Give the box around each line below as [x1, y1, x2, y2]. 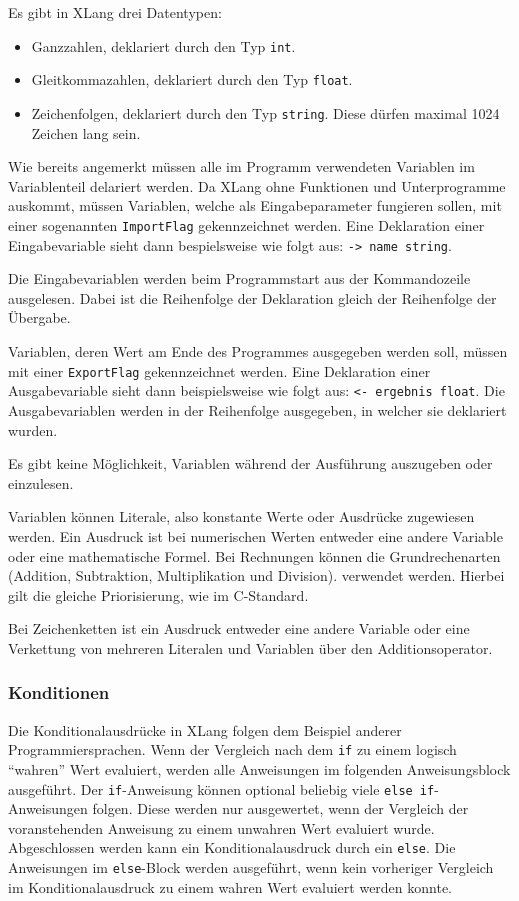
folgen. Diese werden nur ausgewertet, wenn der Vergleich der [92, 798, 469, 819]
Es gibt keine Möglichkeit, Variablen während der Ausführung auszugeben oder [8, 453, 493, 474]
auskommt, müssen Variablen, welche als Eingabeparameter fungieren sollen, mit [8, 195, 502, 216]
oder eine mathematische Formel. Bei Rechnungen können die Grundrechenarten [8, 545, 501, 566]
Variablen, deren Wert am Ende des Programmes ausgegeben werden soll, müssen [8, 341, 508, 362]
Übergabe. [8, 307, 71, 328]
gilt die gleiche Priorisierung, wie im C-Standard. [8, 584, 309, 605]
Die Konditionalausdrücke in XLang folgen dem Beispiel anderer [8, 719, 402, 740]
